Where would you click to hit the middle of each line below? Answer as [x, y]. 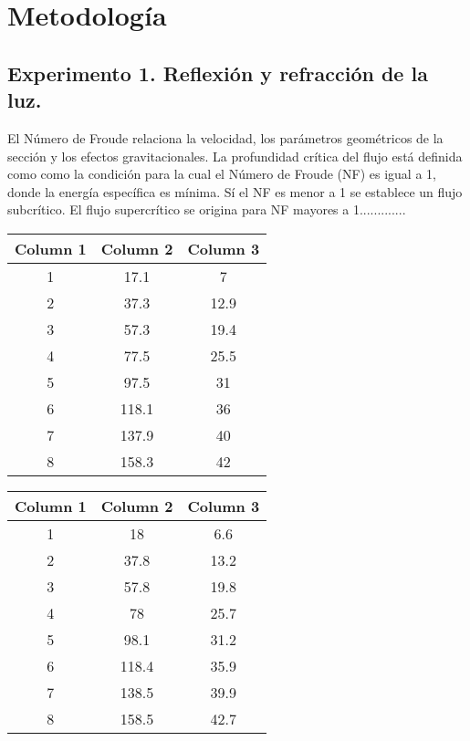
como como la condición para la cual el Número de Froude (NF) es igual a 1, [222, 174]
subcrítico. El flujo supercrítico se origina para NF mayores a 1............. [207, 209]
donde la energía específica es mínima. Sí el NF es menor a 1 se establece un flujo [235, 191]
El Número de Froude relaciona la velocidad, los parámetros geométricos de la [225, 137]
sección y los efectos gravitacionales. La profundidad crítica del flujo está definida [235, 156]
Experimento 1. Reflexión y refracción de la [218, 73]
